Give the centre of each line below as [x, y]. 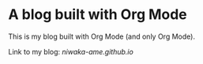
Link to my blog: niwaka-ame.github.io [71, 51]
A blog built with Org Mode [98, 15]
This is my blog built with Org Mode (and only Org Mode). [102, 36]
